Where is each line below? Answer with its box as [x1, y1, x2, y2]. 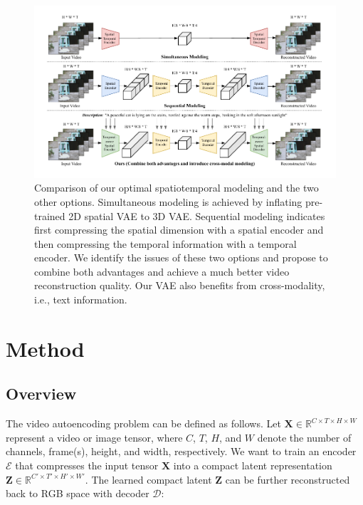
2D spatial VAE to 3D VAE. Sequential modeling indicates [68, 208, 325, 223]
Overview [6, 382, 77, 405]
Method [6, 333, 85, 363]
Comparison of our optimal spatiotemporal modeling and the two [34, 180, 319, 195]
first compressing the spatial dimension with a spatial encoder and [34, 222, 324, 237]
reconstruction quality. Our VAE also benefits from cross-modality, [34, 278, 325, 293]
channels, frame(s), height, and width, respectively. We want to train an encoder [6, 444, 357, 459]
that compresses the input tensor [15, 458, 159, 473]
